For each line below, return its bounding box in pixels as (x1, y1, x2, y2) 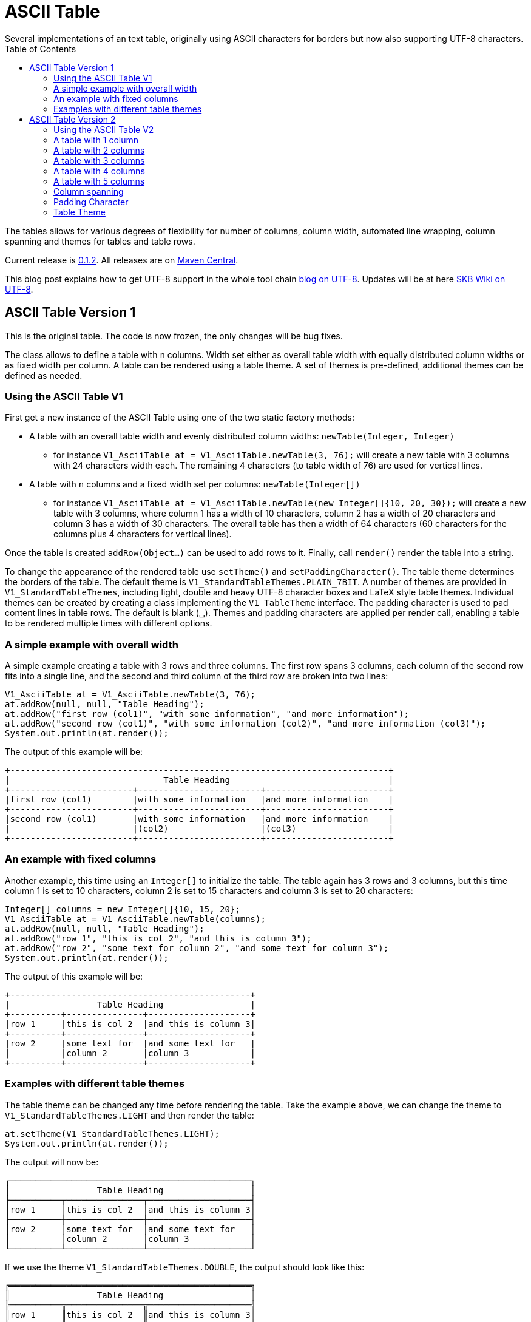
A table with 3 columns (53, 155, 145, 166)
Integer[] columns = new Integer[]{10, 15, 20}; (5, 904, 240, 914)
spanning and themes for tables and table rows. (5, 236, 195, 246)
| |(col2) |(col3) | (5, 824, 394, 834)
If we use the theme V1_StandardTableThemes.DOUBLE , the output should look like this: (5, 1261, 365, 1272)
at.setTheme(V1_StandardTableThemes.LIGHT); (5, 1128, 220, 1139)
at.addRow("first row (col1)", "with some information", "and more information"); (5, 709, 409, 719)
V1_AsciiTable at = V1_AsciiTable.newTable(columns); (5, 914, 266, 924)
